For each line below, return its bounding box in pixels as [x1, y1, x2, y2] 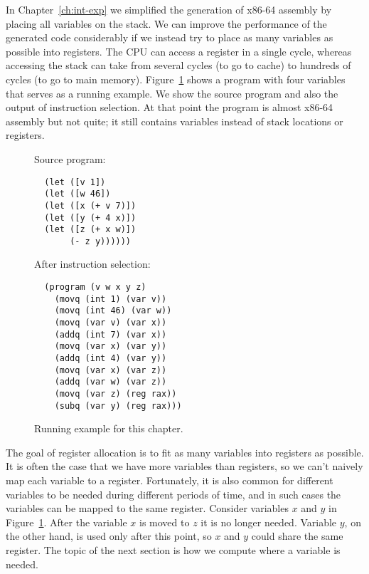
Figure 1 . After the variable [6, 514, 127, 529]
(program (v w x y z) [44, 282, 146, 293]
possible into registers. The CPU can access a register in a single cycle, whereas [6, 43, 352, 58]
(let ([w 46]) [44, 189, 111, 199]
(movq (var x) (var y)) [54, 341, 167, 352]
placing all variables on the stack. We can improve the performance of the [6, 16, 327, 31]
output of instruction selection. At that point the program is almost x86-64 [6, 100, 333, 115]
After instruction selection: [34, 256, 151, 271]
